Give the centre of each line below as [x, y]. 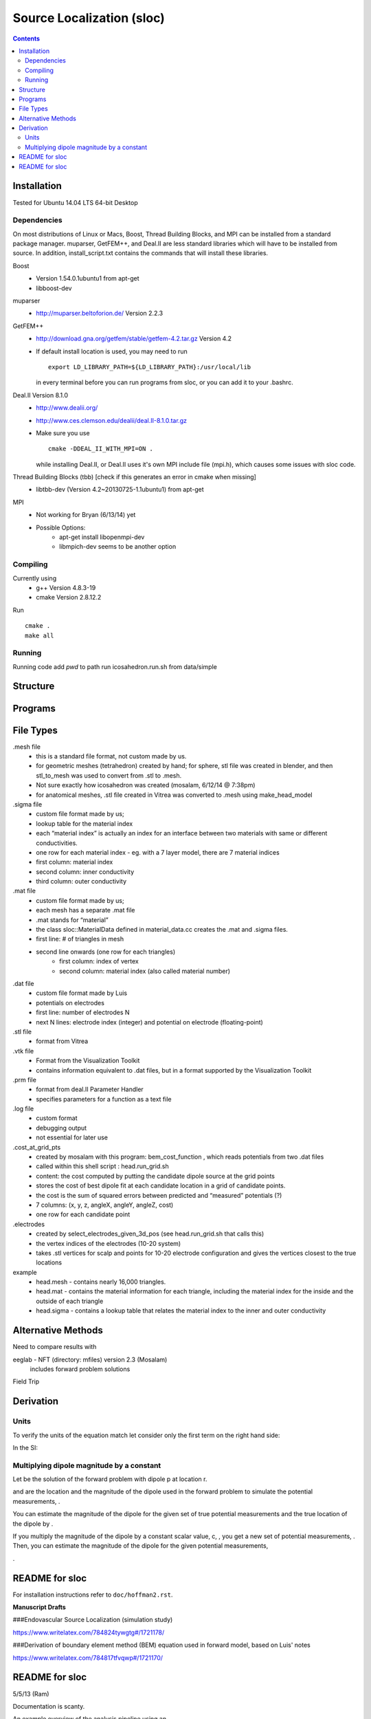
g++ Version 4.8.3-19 [66, 587]
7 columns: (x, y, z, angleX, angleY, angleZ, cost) [105, 1205]
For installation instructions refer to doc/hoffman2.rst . [93, 1595]
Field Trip [26, 1381]
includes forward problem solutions [80, 1369]
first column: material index [75, 862]
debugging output [61, 1128]
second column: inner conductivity [85, 872]
